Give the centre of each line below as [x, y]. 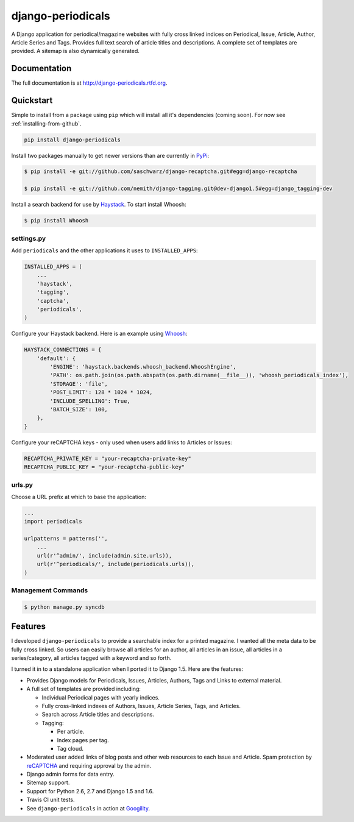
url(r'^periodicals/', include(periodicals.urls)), [116, 564]
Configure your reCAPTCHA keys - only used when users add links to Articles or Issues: [122, 442]
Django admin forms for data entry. [71, 774]
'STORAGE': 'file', [79, 384]
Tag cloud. [70, 748]
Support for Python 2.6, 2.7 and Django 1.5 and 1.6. [90, 791]
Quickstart [32, 101]
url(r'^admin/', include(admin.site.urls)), [104, 555]
